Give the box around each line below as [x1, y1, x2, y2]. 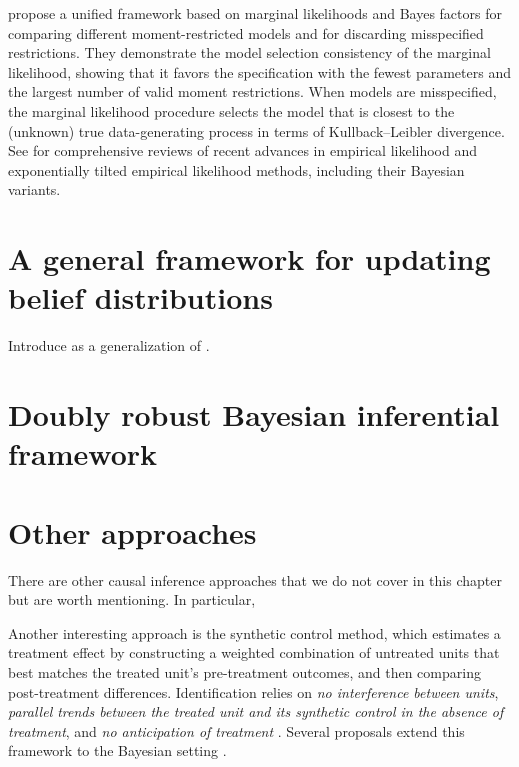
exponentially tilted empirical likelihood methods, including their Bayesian [8, 159, 465, 180]
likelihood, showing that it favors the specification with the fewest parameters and [8, 61, 511, 82]
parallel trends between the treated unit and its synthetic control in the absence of [8, 701, 504, 722]
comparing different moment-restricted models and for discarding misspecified [8, 22, 484, 43]
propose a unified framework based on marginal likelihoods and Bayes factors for [8, 3, 502, 23]
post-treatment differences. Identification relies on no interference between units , [8, 681, 499, 702]
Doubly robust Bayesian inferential [8, 394, 500, 435]
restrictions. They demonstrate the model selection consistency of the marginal [8, 42, 491, 63]
